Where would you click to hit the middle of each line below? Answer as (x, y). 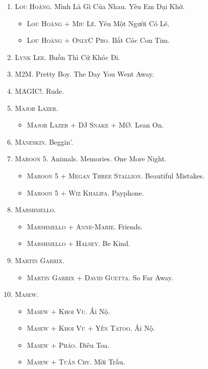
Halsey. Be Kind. (103, 243)
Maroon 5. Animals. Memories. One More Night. (91, 159)
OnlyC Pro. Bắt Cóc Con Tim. (121, 40)
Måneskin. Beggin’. (44, 141)
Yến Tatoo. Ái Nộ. (125, 328)
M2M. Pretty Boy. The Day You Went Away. (84, 74)
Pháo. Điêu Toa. (84, 345)
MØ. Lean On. (141, 125)
